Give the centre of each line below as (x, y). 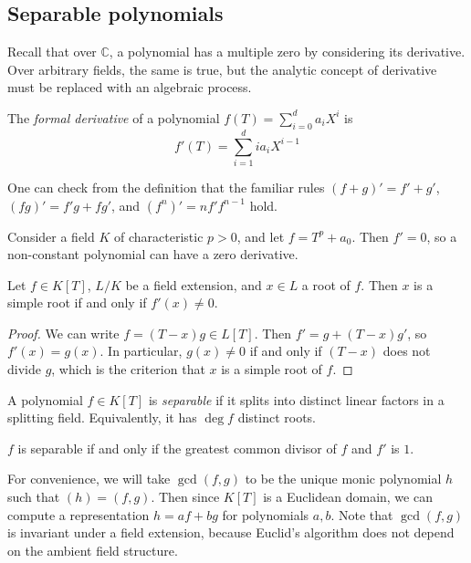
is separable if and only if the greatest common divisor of (177, 448)
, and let (261, 236)
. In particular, (141, 351)
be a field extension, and (194, 284)
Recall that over (52, 52)
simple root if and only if (77, 302)
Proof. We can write (63, 333)
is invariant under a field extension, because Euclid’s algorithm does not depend (231, 532)
